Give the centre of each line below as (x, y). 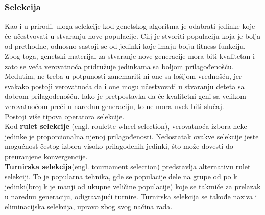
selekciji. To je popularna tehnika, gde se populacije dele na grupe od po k (121, 176)
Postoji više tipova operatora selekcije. (65, 116)
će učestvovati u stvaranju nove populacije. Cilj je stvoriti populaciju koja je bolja (133, 36)
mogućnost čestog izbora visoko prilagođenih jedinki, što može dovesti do (119, 146)
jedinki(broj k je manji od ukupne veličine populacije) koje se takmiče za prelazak (133, 186)
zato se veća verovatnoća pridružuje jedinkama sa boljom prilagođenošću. (119, 66)
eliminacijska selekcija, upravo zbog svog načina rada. (89, 206)
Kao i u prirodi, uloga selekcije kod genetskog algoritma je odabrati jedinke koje (130, 26)
